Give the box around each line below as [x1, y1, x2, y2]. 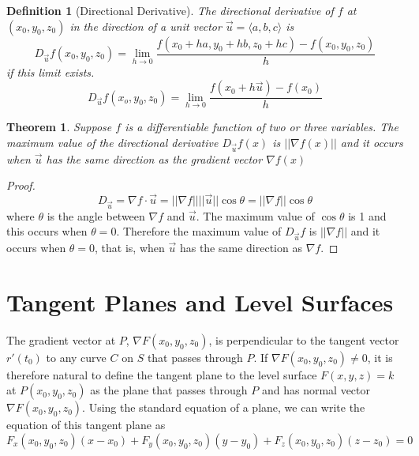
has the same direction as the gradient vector [46, 150, 263, 167]
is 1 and [348, 207, 387, 224]
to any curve [46, 349, 107, 365]
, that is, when [95, 239, 165, 256]
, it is [367, 349, 393, 365]
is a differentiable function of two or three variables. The [125, 119, 398, 135]
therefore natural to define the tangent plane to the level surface [6, 366, 317, 383]
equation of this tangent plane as [6, 416, 166, 433]
